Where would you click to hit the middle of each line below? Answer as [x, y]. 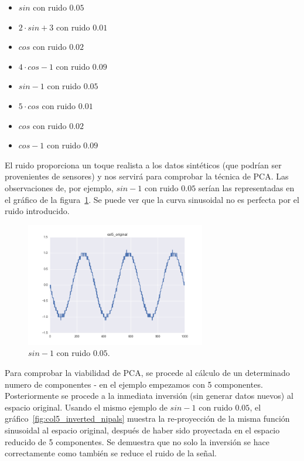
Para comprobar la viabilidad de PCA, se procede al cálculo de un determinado [147, 372]
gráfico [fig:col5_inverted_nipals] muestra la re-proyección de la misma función [147, 418]
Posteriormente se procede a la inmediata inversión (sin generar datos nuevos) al [149, 396]
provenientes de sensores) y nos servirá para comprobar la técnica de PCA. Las [147, 176]
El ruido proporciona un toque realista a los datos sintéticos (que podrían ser [143, 165]
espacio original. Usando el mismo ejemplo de [86, 407]
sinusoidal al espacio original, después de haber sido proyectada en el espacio [142, 430]
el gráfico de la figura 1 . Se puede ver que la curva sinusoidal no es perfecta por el [152, 199]
